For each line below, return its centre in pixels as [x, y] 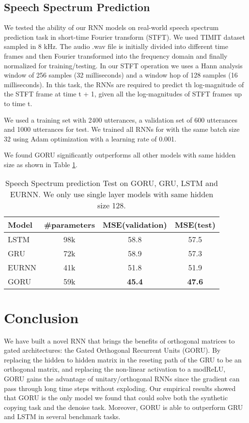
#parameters [69, 224]
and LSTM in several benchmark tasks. [62, 416]
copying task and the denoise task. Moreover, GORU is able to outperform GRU [124, 407]
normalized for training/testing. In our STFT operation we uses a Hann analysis [123, 65]
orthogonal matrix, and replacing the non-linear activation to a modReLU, [115, 369]
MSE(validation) [135, 224]
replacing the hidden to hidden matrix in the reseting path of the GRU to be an [123, 359]
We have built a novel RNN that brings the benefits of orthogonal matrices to [119, 340]
